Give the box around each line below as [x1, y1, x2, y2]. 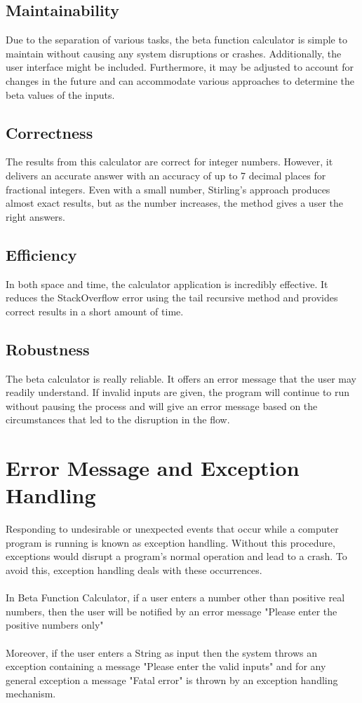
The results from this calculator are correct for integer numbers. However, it [6, 154, 333, 169]
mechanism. [6, 686, 56, 701]
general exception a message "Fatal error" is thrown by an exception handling [6, 672, 338, 687]
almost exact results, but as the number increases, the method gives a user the [6, 196, 343, 210]
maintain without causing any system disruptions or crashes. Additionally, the [6, 46, 342, 60]
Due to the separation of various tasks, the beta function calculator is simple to [6, 32, 347, 47]
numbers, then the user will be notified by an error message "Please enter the [6, 603, 337, 618]
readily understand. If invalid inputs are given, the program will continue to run [6, 385, 350, 400]
